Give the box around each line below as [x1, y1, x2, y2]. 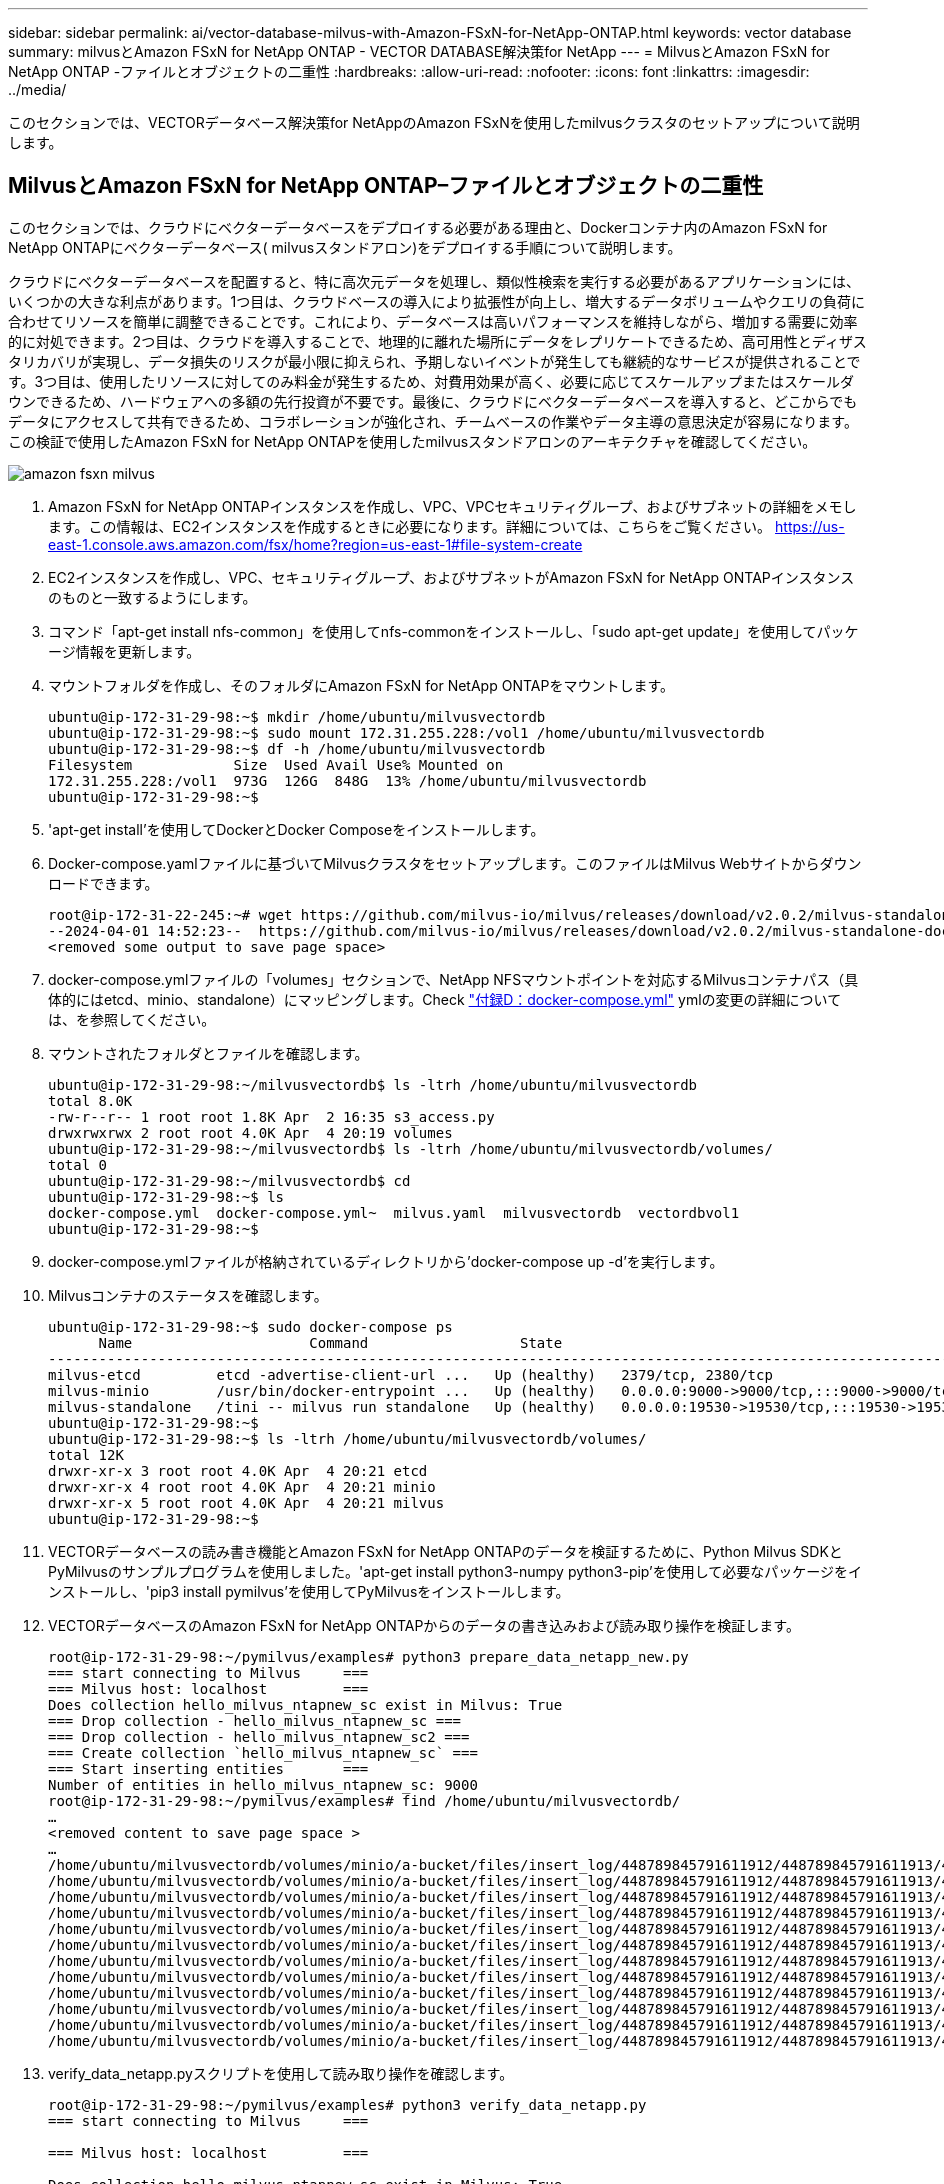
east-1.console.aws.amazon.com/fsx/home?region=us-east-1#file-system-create [48, 535, 583, 553]
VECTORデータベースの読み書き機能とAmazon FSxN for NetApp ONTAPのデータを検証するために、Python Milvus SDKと [48, 1542, 843, 1560]
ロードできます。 [48, 874, 159, 892]
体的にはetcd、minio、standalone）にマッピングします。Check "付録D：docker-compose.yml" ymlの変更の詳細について [48, 990, 842, 1008]
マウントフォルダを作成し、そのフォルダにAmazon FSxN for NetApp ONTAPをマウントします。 [48, 676, 674, 694]
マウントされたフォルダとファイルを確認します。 [48, 1044, 369, 1062]
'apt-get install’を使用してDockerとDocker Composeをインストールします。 [48, 820, 545, 838]
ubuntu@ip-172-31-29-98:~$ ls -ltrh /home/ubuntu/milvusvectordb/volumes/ [48, 1430, 647, 1447]
